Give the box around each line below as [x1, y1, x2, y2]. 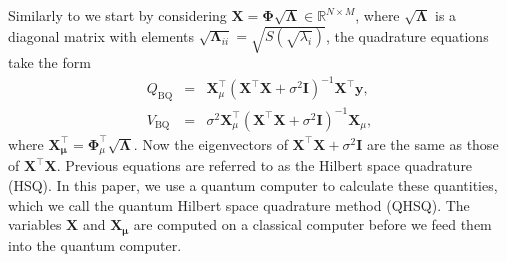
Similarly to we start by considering [8, 5, 227, 25]
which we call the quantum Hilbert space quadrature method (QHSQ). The [8, 194, 470, 215]
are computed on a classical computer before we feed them [133, 214, 492, 235]
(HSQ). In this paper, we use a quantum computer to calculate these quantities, [8, 174, 498, 195]
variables [8, 214, 62, 235]
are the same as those [366, 133, 499, 154]
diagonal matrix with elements [8, 25, 195, 46]
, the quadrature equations [325, 25, 489, 46]
